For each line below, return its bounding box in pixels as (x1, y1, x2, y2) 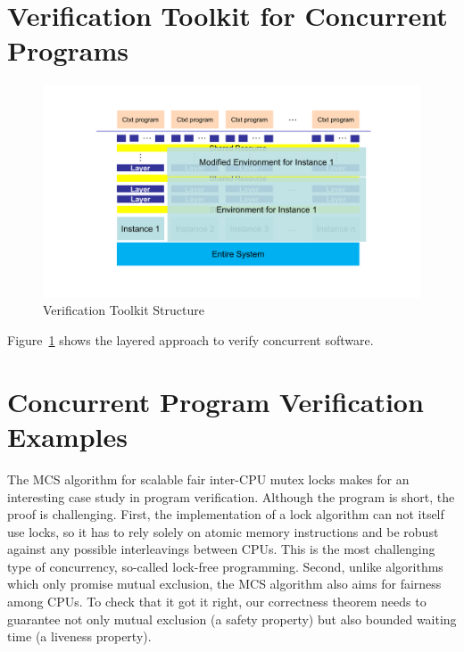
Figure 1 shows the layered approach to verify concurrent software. (7, 331, 374, 349)
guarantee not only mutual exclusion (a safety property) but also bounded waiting (7, 609, 457, 628)
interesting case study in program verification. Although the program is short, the (7, 487, 455, 506)
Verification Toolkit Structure (43, 301, 204, 319)
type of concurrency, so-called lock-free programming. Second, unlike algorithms (7, 557, 443, 575)
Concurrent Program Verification (7, 383, 424, 419)
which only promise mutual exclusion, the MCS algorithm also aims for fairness (7, 574, 442, 593)
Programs (7, 32, 128, 69)
